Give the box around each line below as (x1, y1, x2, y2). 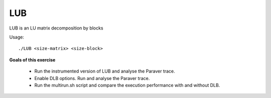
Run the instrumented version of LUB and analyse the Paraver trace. (34, 68, 175, 74)
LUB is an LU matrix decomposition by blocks (9, 25, 103, 31)
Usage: (9, 34, 25, 40)
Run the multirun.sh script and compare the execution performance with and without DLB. (34, 82, 220, 88)
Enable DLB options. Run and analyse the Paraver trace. (34, 75, 150, 81)
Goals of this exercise (9, 56, 56, 62)
